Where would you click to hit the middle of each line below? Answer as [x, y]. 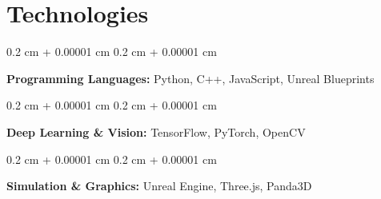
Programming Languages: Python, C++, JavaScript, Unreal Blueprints [190, 78]
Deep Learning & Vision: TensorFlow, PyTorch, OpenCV [156, 131]
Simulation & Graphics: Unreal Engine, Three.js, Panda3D [159, 186]
